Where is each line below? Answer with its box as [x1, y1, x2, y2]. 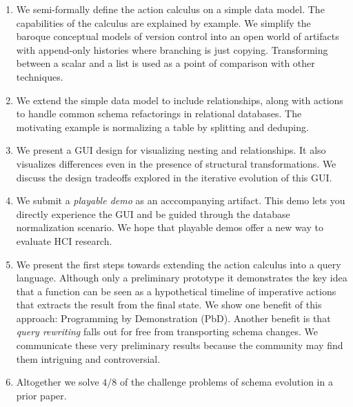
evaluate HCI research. [16, 233, 112, 248]
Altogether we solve [16, 375, 99, 389]
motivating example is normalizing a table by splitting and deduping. [16, 119, 309, 134]
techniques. [16, 69, 63, 83]
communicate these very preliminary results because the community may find [16, 338, 343, 353]
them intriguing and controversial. [16, 351, 161, 366]
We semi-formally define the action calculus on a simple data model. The [16, 2, 325, 16]
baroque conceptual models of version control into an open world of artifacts [16, 29, 339, 43]
